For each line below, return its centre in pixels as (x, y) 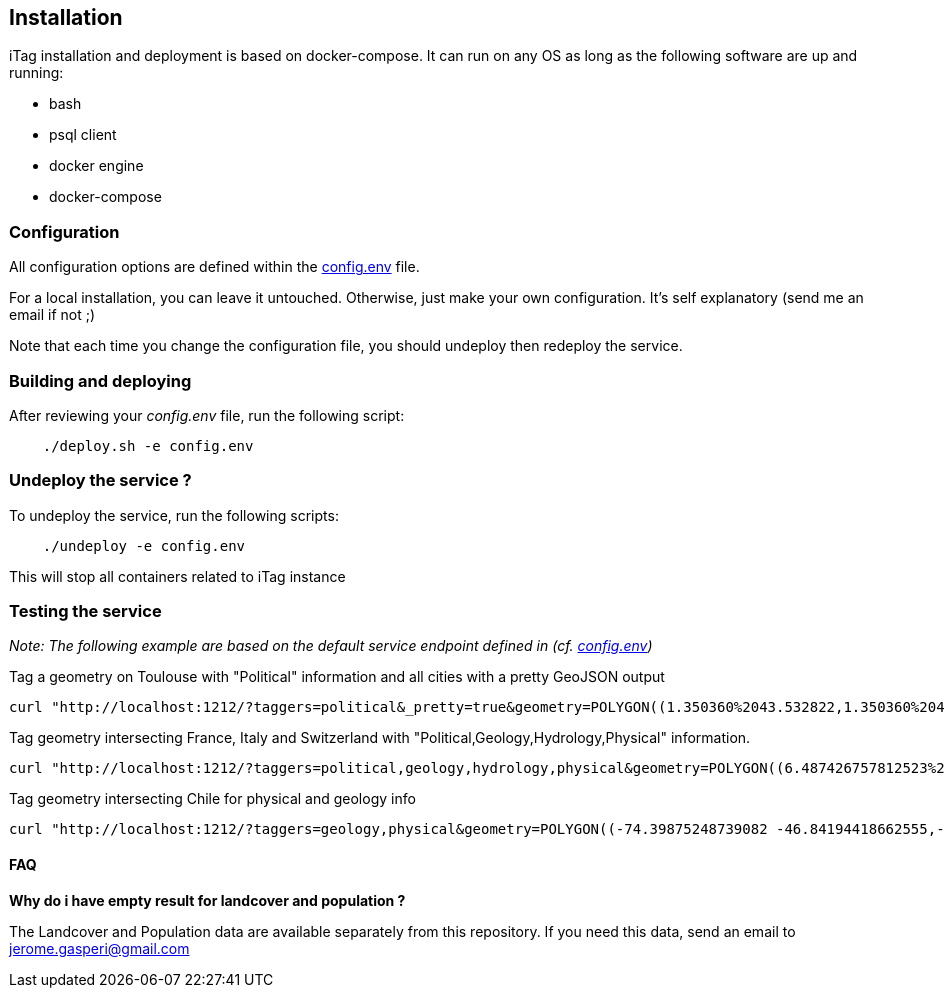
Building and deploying (100, 380)
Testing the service (85, 611)
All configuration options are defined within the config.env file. (214, 267)
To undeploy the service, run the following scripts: (174, 515)
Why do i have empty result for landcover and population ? (207, 900)
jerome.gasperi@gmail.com (99, 948)
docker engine (96, 166)
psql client (83, 135)
